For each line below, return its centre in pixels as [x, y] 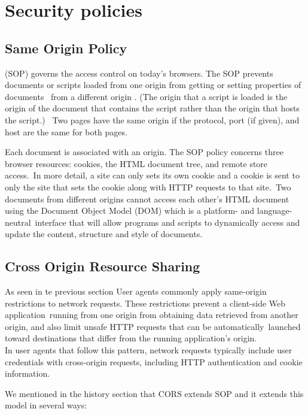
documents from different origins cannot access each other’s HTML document [147, 199]
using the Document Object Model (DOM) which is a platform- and [130, 210]
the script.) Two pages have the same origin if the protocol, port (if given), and [152, 119]
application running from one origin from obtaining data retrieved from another [152, 315]
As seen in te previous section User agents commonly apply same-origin [136, 291]
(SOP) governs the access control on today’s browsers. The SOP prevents [139, 73]
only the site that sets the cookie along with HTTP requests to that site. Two [148, 187]
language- [275, 210]
